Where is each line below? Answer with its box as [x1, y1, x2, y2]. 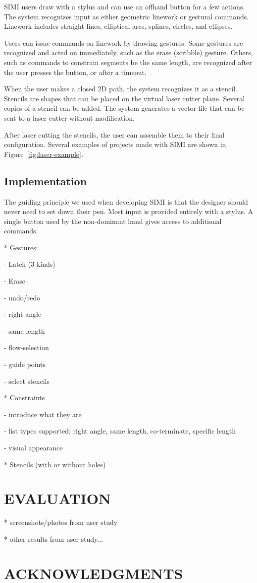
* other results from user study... [4, 533, 103, 544]
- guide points [4, 359, 46, 369]
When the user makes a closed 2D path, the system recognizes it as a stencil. [4, 83, 237, 94]
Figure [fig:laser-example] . [4, 148, 83, 159]
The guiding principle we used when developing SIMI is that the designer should [4, 196, 248, 207]
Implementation [4, 173, 87, 188]
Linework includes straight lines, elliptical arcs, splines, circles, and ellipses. [4, 21, 233, 31]
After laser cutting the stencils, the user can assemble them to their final [4, 129, 225, 140]
